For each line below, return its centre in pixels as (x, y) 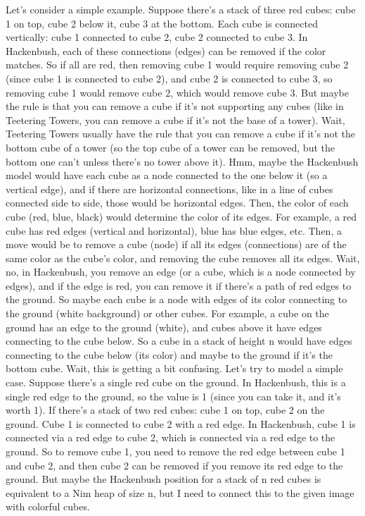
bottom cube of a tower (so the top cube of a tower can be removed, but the (170, 147)
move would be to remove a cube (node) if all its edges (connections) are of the (176, 244)
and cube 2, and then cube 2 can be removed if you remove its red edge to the (174, 465)
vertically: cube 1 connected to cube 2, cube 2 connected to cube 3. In (157, 37)
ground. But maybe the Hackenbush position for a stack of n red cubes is (164, 479)
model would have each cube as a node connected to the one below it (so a (167, 175)
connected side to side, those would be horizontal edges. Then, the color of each (177, 203)
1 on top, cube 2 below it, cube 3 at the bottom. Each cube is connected (162, 23)
